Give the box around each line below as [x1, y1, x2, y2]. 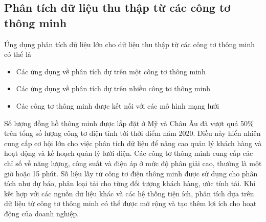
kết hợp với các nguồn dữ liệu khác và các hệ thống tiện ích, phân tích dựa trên [4, 188, 254, 198]
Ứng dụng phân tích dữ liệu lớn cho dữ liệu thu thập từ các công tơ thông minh [4, 38, 255, 49]
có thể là [4, 49, 31, 59]
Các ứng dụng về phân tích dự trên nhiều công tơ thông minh [16, 83, 211, 94]
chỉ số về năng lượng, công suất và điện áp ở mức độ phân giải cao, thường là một [4, 157, 262, 168]
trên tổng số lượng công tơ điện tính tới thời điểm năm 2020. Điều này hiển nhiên [4, 128, 261, 138]
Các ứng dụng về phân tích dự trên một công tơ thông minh [16, 66, 206, 76]
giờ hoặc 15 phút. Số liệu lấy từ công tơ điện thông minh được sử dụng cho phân [4, 168, 258, 178]
